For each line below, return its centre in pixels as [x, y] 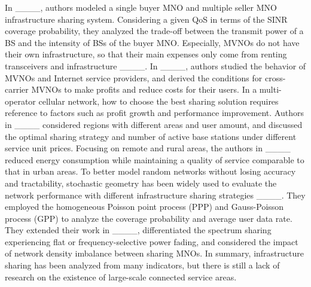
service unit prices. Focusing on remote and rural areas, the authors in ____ [148, 148]
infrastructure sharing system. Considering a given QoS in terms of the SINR [146, 19]
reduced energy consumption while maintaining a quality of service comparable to [155, 159]
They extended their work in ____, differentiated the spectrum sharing [138, 230]
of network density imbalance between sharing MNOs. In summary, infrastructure [154, 253]
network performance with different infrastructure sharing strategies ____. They [155, 195]
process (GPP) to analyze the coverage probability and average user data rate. [149, 218]
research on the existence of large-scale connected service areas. [121, 277]
